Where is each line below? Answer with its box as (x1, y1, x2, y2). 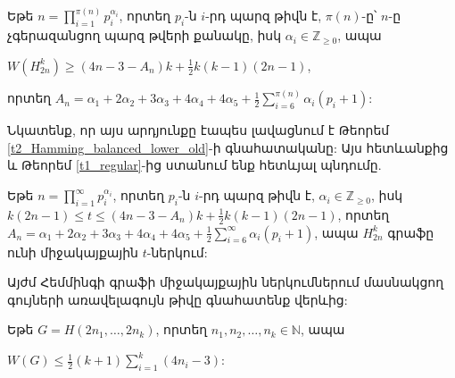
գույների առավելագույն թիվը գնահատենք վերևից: (7, 290, 348, 308)
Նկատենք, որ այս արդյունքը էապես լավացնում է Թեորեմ (7, 121, 390, 139)
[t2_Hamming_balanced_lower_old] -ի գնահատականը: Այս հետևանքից (7, 138, 449, 156)
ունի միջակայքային (7, 242, 138, 261)
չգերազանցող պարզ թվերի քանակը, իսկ (7, 26, 282, 45)
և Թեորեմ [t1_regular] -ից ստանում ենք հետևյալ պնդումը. (7, 155, 382, 174)
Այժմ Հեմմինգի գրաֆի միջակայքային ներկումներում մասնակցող (7, 273, 444, 291)
